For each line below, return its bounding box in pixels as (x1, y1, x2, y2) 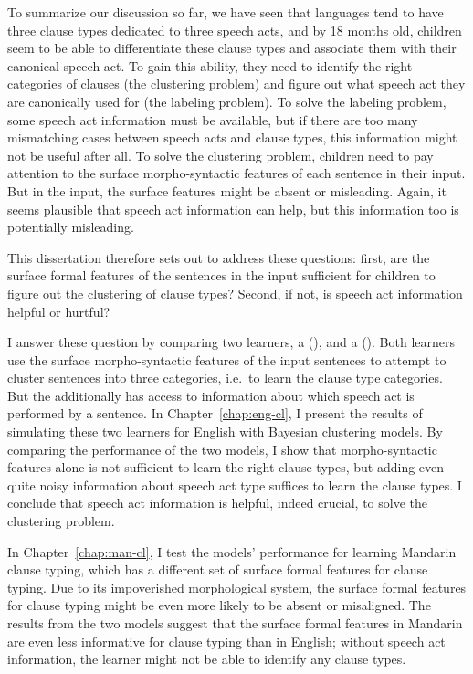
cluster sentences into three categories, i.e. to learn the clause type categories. (7, 368, 443, 387)
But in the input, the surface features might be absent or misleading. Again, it (7, 181, 447, 200)
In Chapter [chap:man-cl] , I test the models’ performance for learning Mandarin (7, 542, 457, 561)
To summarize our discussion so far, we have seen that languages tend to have (7, 3, 444, 21)
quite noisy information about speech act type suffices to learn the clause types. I (7, 475, 462, 494)
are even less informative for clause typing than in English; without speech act (7, 631, 446, 650)
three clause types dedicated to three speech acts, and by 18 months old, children (7, 20, 462, 39)
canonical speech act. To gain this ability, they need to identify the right (7, 56, 413, 75)
